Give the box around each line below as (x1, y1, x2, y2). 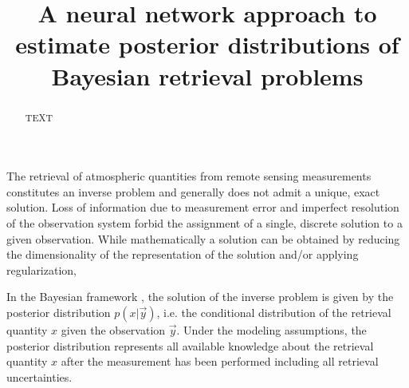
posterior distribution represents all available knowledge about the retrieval (6, 337, 374, 354)
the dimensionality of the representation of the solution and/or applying (6, 246, 359, 263)
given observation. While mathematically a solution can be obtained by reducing (6, 230, 400, 247)
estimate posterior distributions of (15, 28, 399, 61)
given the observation (61, 321, 166, 338)
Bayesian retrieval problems (51, 59, 364, 92)
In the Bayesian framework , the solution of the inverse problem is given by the (6, 288, 394, 305)
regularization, (6, 261, 77, 278)
